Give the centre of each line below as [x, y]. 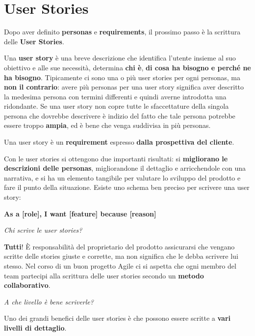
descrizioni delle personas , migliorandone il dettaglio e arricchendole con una [125, 168]
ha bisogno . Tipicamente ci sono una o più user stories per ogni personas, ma [122, 77]
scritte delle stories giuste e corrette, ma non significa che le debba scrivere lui [121, 256]
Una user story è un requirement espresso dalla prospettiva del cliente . [119, 142]
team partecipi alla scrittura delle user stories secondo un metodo [104, 275]
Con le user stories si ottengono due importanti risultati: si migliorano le [116, 158]
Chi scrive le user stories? [43, 230]
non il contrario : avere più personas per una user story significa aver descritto [124, 87]
